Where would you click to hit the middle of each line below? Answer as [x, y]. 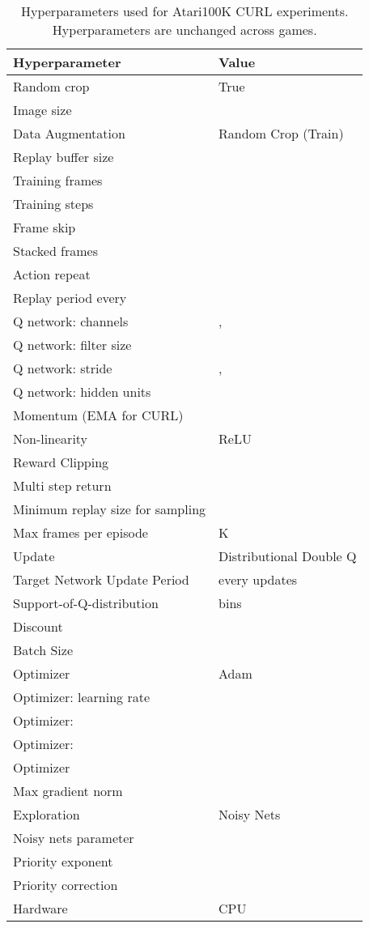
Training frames [58, 180]
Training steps [53, 204]
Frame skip [45, 227]
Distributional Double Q [288, 556]
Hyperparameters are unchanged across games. [184, 30]
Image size [42, 110]
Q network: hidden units [82, 392]
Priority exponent [63, 861]
